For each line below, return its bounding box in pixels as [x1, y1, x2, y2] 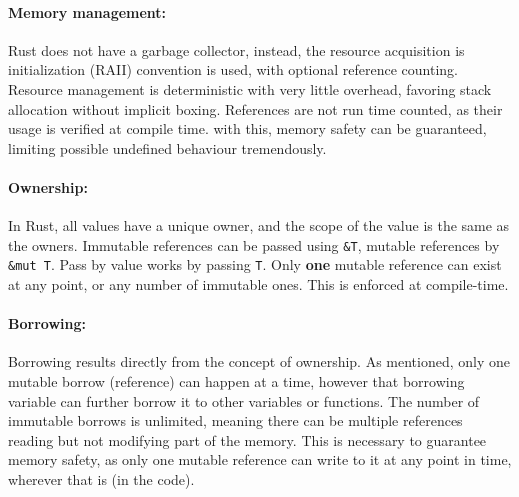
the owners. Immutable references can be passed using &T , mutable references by [8, 234, 500, 255]
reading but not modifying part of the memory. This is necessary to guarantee [8, 429, 487, 450]
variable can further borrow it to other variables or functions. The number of [8, 390, 480, 411]
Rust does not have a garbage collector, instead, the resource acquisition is [8, 39, 465, 60]
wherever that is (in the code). [8, 469, 195, 490]
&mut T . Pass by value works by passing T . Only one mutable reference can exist [8, 254, 502, 275]
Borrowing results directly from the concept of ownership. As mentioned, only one [8, 351, 511, 372]
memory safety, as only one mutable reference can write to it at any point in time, [8, 449, 512, 470]
